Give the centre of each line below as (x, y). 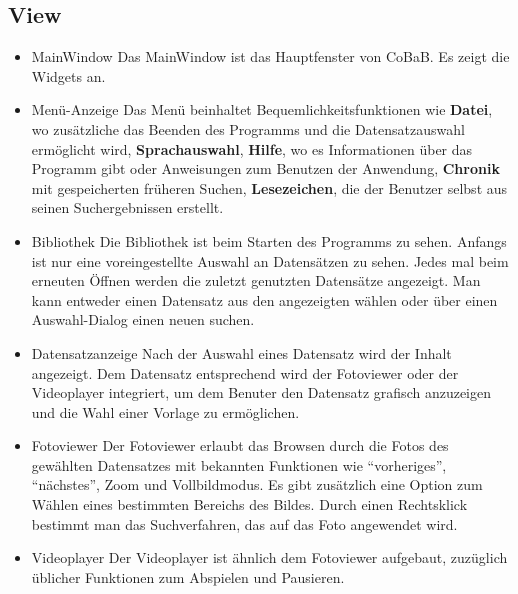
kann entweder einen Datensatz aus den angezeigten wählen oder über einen (264, 299)
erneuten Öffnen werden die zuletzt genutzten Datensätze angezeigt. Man (256, 280)
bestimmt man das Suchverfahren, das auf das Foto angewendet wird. (244, 523)
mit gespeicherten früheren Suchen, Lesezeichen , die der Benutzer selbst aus (269, 187)
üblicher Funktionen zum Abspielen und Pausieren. (188, 576)
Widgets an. (68, 75)
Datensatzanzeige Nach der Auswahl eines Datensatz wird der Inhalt (241, 352)
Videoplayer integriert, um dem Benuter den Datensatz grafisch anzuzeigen (261, 392)
